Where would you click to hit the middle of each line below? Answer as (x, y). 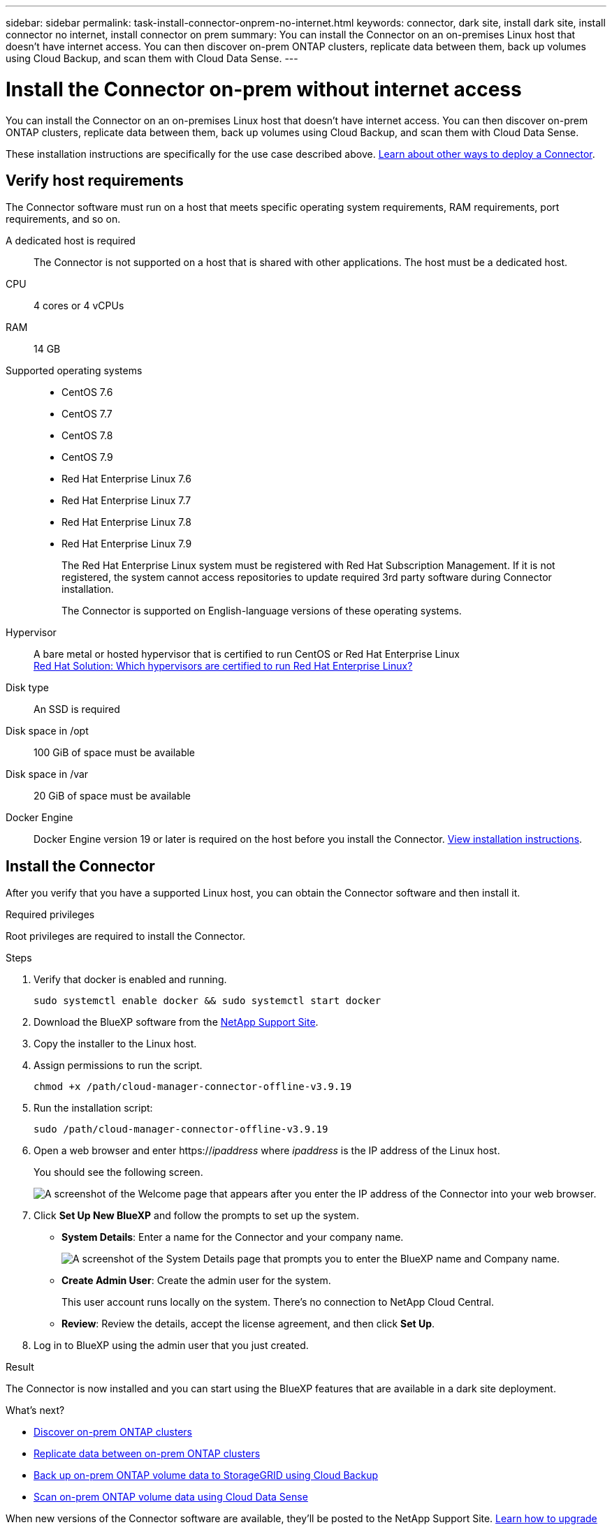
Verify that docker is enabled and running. (130, 980)
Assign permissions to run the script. (118, 1066)
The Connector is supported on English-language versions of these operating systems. (262, 611)
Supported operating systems (74, 371)
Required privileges (50, 915)
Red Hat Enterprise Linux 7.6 (126, 479)
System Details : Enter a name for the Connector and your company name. (233, 1237)
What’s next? (35, 1410)
